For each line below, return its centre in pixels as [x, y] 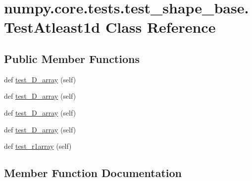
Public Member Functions [72, 58]
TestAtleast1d [52, 27]
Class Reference [160, 27]
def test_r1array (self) [38, 146]
